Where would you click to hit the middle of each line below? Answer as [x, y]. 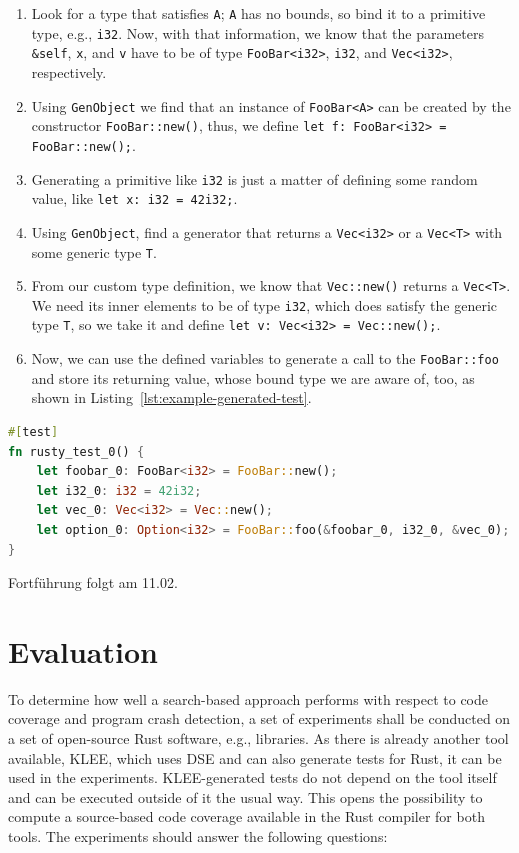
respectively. [69, 71]
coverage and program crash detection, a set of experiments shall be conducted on [259, 718]
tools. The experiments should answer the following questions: [198, 836]
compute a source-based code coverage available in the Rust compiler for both [246, 816]
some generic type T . [94, 251]
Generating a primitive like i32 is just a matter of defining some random [254, 178]
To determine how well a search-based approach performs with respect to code [248, 698]
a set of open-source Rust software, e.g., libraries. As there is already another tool [258, 738]
